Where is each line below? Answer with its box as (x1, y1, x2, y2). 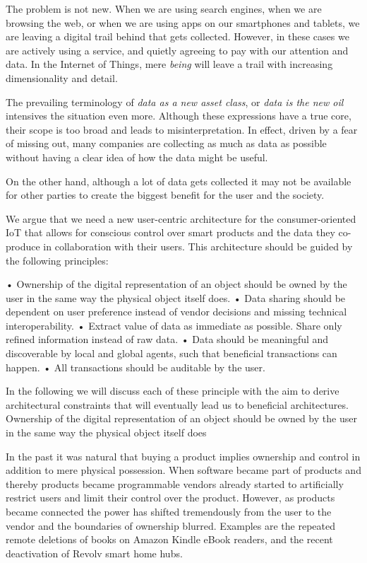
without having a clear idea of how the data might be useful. (6, 149, 268, 164)
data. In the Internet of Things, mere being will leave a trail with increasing (6, 57, 333, 71)
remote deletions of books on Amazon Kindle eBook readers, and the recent (6, 532, 333, 547)
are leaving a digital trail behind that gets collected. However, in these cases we (6, 29, 349, 44)
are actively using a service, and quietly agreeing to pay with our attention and (6, 42, 349, 57)
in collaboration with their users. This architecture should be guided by (43, 238, 353, 253)
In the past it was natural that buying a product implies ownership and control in (6, 448, 361, 463)
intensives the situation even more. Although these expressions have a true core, (6, 108, 351, 123)
